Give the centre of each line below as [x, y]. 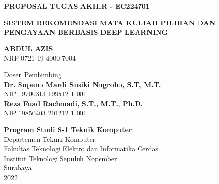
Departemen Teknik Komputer [50, 139]
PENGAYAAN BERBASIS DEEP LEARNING [86, 32]
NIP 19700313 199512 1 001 [45, 94]
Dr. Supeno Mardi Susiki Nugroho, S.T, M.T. [83, 84]
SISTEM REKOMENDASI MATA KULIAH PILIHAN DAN [110, 22]
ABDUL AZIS [29, 48]
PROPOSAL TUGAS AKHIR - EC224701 [77, 6]
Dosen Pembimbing [33, 74]
